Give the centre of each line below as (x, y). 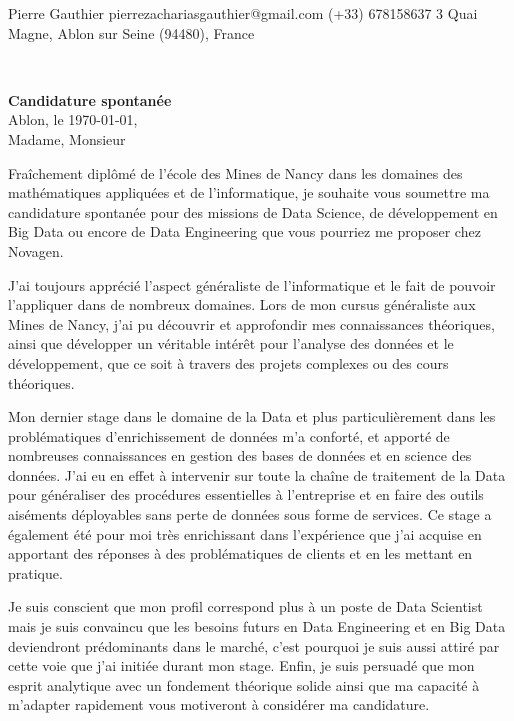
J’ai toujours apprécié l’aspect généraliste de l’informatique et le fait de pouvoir (252, 284)
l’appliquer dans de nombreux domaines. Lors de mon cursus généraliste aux (242, 304)
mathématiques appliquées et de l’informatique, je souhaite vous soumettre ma (249, 192)
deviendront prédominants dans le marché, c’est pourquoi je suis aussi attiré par (254, 645)
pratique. (35, 572)
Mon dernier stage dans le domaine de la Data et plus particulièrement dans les (252, 416)
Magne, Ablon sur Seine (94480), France (131, 32)
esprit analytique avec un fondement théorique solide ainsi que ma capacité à (244, 684)
